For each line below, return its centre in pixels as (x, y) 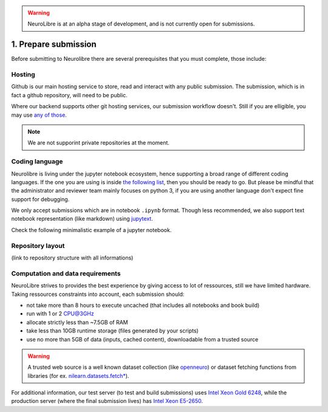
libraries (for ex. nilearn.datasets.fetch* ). (78, 376)
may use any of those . (39, 115)
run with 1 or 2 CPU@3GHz (60, 314)
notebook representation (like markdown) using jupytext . (82, 219)
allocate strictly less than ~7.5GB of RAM (77, 322)
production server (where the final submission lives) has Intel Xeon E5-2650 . (107, 401)
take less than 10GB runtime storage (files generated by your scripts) (112, 331)
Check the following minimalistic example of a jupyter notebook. (91, 230)
